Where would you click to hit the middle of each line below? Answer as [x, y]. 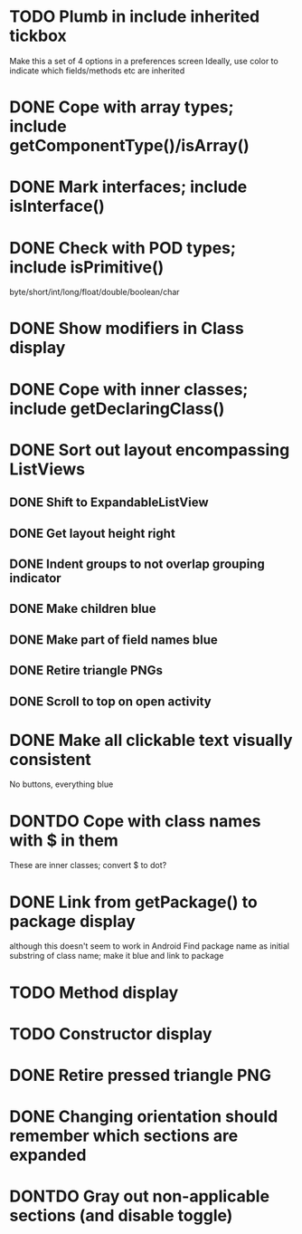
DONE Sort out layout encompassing [150, 450]
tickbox [38, 36]
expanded [48, 1155]
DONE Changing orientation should [144, 1117]
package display [72, 921]
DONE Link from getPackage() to [133, 902]
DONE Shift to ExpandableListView [109, 503]
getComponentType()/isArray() [130, 146]
